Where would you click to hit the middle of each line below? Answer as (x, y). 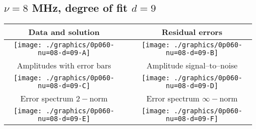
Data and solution (64, 32)
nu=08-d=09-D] (192, 86)
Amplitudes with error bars (64, 65)
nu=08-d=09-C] (64, 86)
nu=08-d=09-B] (192, 53)
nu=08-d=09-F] (192, 119)
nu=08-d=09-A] (64, 53)
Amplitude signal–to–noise (192, 65)
